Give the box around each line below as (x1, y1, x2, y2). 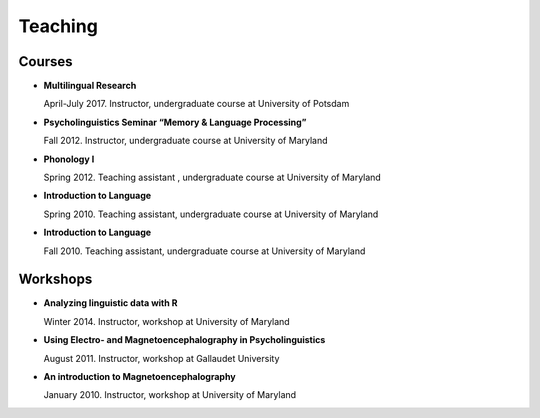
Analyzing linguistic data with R (43, 297, 178, 309)
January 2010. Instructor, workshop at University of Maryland (43, 389, 297, 401)
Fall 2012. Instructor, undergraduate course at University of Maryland (43, 135, 329, 147)
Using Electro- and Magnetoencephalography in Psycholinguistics (43, 334, 326, 346)
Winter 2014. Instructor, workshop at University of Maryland (43, 315, 290, 327)
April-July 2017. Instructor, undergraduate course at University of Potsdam (43, 98, 350, 110)
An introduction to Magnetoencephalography (43, 371, 236, 383)
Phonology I (43, 153, 95, 165)
